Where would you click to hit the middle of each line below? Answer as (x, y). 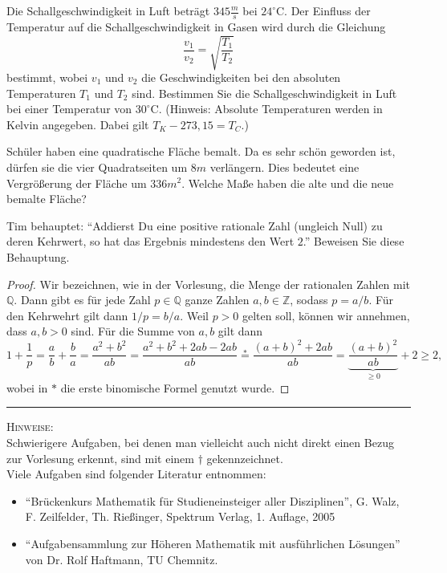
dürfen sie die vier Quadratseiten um (97, 167)
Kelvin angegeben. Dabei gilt (78, 124)
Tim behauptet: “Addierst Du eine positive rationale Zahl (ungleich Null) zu (195, 225)
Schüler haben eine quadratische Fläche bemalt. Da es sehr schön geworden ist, (201, 151)
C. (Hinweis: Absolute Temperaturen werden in (266, 109)
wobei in (27, 387)
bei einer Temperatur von (69, 109)
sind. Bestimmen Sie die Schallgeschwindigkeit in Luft (264, 93)
